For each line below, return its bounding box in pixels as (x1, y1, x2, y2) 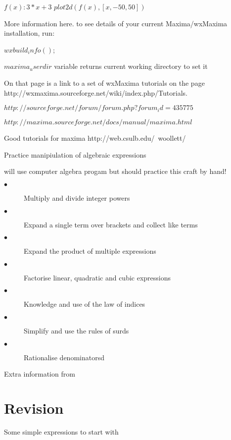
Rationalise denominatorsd (24, 352, 104, 362)
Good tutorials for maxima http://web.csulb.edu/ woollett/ (4, 133, 186, 143)
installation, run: (4, 28, 55, 38)
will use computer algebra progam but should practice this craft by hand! (4, 166, 227, 176)
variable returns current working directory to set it (54, 61, 208, 71)
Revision (4, 397, 64, 418)
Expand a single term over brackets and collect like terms (24, 219, 198, 229)
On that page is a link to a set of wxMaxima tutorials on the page (4, 77, 205, 88)
